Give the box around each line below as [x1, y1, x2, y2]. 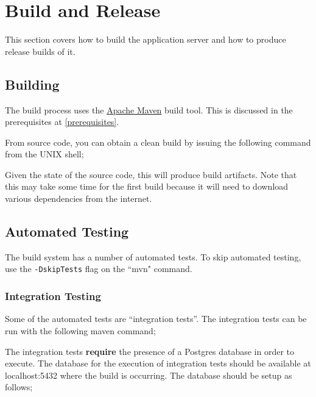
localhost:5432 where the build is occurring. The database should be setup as [5, 368, 292, 381]
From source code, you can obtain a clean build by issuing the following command [5, 135, 311, 148]
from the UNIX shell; [5, 148, 84, 160]
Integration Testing [5, 288, 101, 304]
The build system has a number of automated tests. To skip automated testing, [5, 250, 301, 263]
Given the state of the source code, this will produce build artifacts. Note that [5, 168, 297, 181]
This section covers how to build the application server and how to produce [5, 33, 286, 46]
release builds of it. [5, 45, 75, 57]
